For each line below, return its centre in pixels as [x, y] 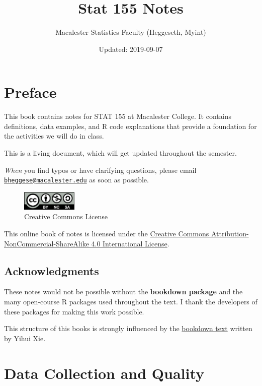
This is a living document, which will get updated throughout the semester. [120, 153]
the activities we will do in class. [54, 136]
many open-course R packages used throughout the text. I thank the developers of [131, 302]
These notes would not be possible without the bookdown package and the [123, 292]
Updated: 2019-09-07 [131, 49]
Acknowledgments [52, 270]
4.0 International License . [130, 243]
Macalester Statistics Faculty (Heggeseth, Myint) [131, 32]
